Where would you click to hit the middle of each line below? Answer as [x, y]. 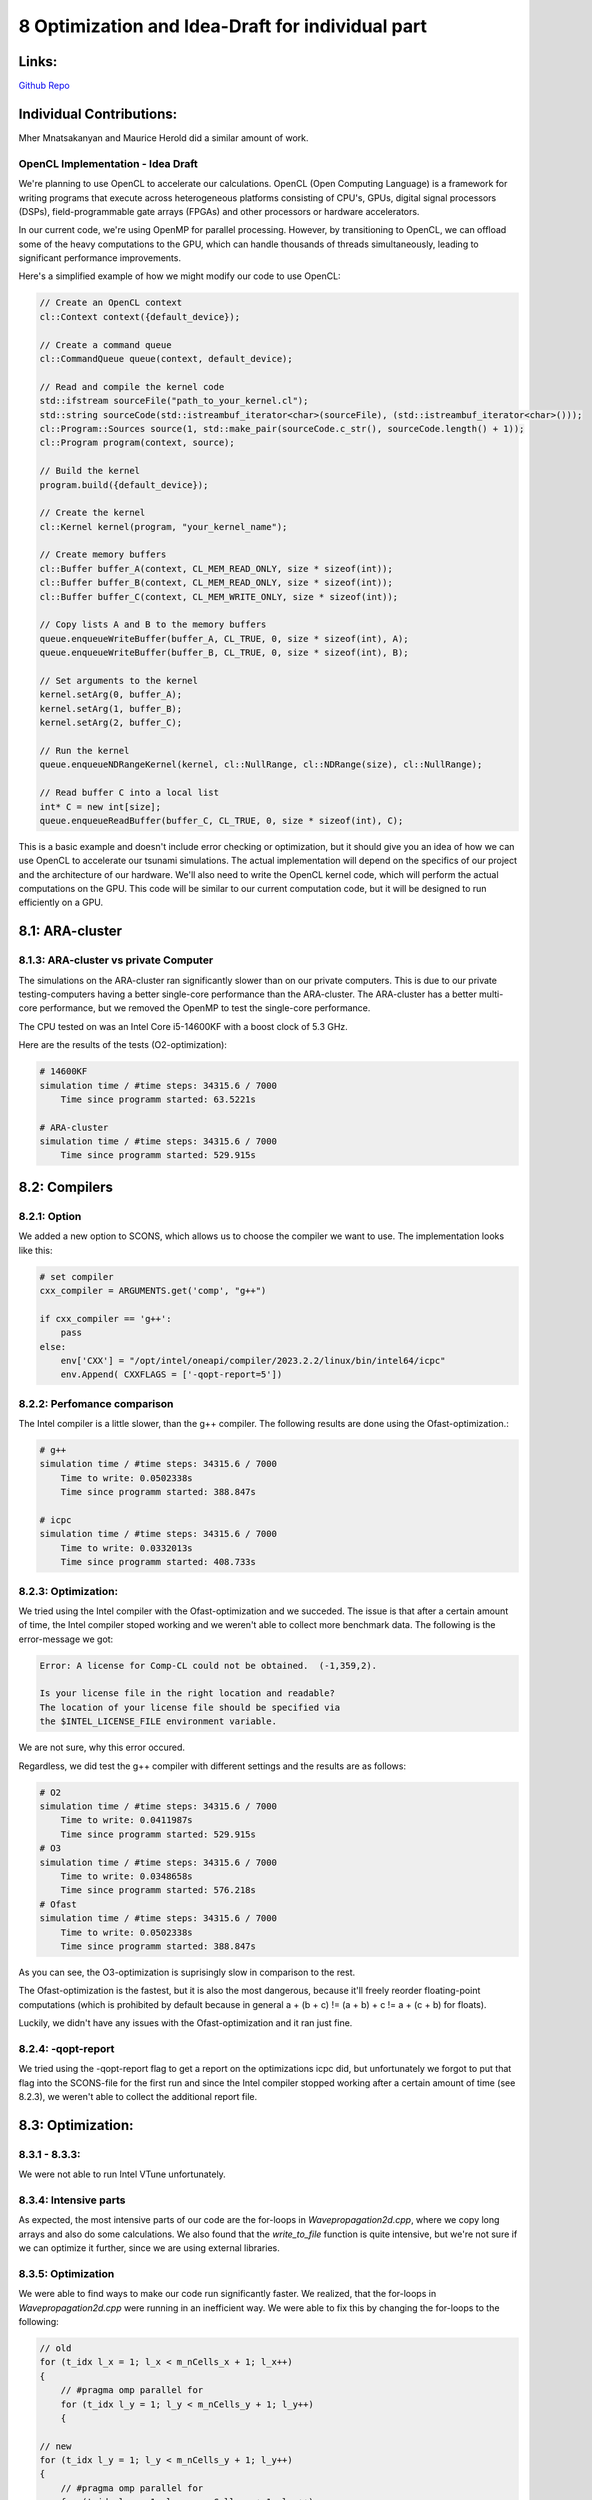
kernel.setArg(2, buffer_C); [111, 723]
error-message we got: [66, 1639]
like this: [35, 1250]
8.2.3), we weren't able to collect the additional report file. [138, 2096]
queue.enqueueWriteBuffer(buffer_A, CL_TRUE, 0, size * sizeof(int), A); [224, 638]
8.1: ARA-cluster [70, 931]
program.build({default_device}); [124, 484]
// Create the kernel [92, 513]
